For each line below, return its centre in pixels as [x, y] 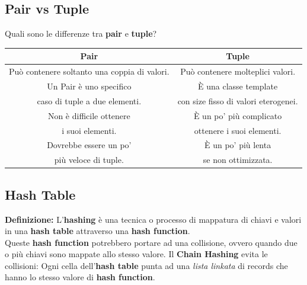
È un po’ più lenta [238, 145]
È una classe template [238, 86]
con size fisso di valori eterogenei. [238, 100]
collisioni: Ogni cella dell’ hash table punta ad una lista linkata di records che [146, 265]
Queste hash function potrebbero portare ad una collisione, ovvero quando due [151, 242]
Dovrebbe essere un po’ [89, 145]
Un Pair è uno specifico [89, 86]
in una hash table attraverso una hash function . [97, 231]
